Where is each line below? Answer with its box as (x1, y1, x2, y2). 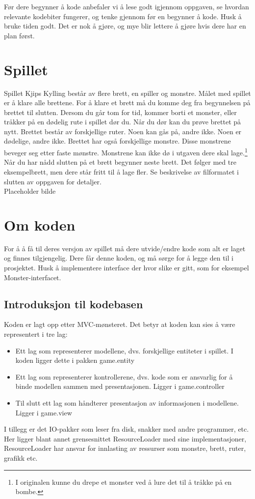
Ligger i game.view (15, 407, 72, 417)
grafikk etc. (4, 452, 38, 463)
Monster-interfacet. (4, 272, 61, 282)
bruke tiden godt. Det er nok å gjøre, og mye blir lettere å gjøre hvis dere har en (4, 21, 246, 31)
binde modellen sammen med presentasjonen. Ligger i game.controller (15, 381, 225, 391)
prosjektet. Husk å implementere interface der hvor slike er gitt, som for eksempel (4, 263, 249, 272)
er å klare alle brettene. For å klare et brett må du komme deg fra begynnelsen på (4, 97, 251, 108)
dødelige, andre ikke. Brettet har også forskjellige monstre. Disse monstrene (4, 136, 231, 146)
